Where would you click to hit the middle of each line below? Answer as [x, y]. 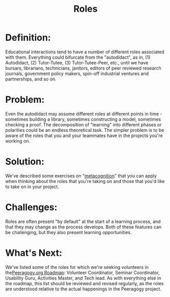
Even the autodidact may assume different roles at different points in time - [84, 113]
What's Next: [34, 253]
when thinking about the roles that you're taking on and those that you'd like [85, 181]
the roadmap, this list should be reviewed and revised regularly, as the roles [84, 283]
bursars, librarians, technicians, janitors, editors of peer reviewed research [83, 68]
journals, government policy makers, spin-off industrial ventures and [77, 73]
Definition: [28, 38]
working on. [18, 141]
